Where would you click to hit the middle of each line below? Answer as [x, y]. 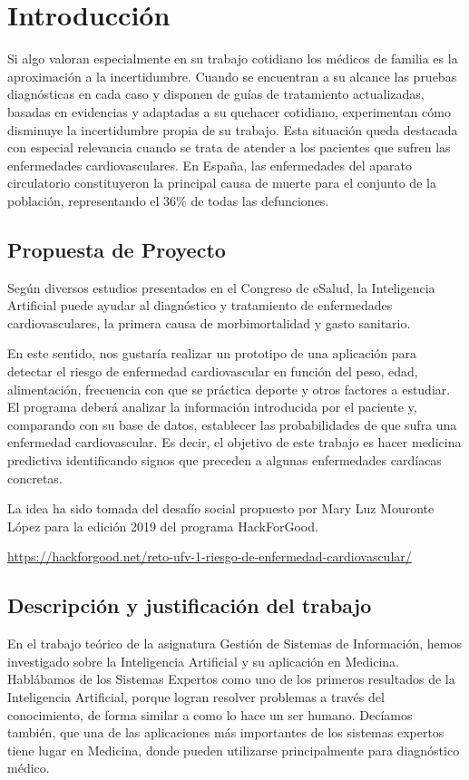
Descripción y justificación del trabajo [190, 605]
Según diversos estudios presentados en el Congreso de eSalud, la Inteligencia [221, 287]
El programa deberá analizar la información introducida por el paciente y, [212, 407]
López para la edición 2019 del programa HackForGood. [163, 526]
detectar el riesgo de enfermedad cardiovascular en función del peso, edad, [213, 371]
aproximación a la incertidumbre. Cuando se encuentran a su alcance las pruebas [232, 76]
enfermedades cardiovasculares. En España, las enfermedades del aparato [210, 165]
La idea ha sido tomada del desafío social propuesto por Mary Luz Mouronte [221, 508]
